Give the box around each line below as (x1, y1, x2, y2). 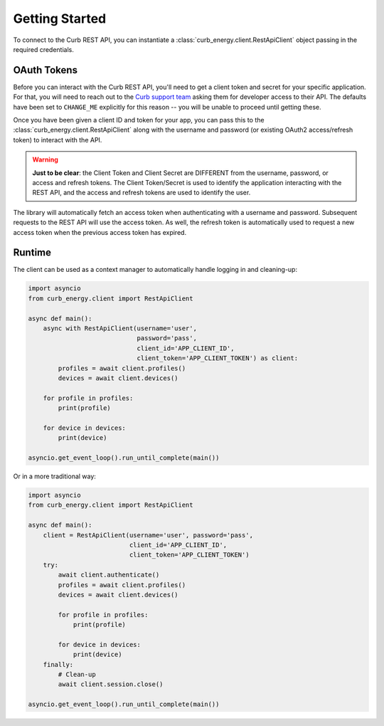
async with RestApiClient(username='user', (43, 324, 197, 332)
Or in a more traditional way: (13, 472, 96, 480)
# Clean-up (58, 670, 96, 679)
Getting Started (13, 11, 107, 26)
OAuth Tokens (13, 64, 78, 76)
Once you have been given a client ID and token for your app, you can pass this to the (13, 116, 265, 125)
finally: (43, 661, 74, 668)
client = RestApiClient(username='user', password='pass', (43, 531, 254, 539)
